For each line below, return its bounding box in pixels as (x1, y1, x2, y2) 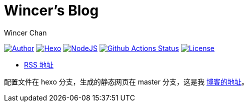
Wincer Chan (4, 28, 47, 37)
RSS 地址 (24, 60, 53, 69)
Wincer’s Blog (4, 2, 99, 19)
